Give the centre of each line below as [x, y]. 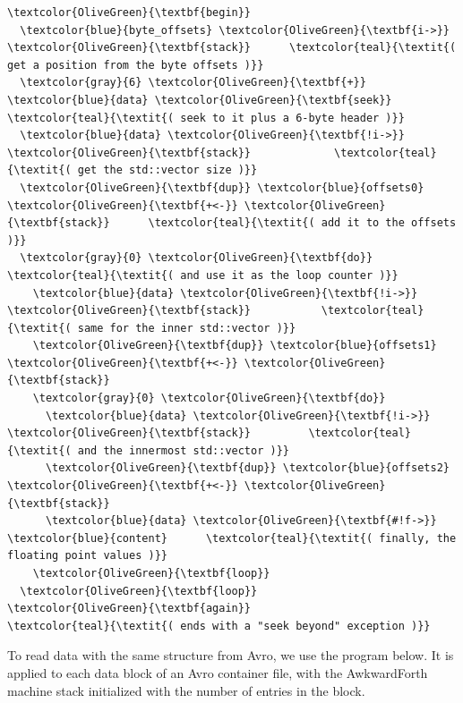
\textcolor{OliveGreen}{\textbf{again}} [129, 609]
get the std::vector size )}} [167, 170]
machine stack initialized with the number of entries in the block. [186, 690]
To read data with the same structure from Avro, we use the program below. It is [231, 655]
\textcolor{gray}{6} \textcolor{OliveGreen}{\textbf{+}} [193, 83]
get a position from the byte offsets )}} [136, 65]
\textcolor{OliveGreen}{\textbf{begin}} [129, 13]
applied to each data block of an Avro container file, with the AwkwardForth [218, 672]
